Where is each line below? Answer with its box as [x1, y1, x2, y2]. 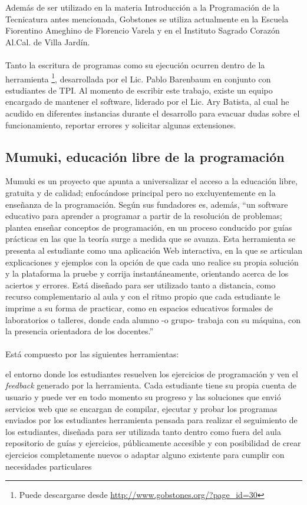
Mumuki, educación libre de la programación [5, 147, 285, 165]
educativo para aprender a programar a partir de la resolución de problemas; [5, 210, 282, 222]
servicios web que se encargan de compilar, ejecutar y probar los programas [5, 402, 278, 414]
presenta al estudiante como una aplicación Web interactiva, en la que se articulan [5, 244, 302, 256]
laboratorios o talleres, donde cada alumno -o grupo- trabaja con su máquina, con [5, 313, 301, 325]
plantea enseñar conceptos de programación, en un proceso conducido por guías [5, 221, 292, 233]
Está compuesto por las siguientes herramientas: [5, 348, 179, 360]
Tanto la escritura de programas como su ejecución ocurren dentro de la [5, 58, 265, 71]
